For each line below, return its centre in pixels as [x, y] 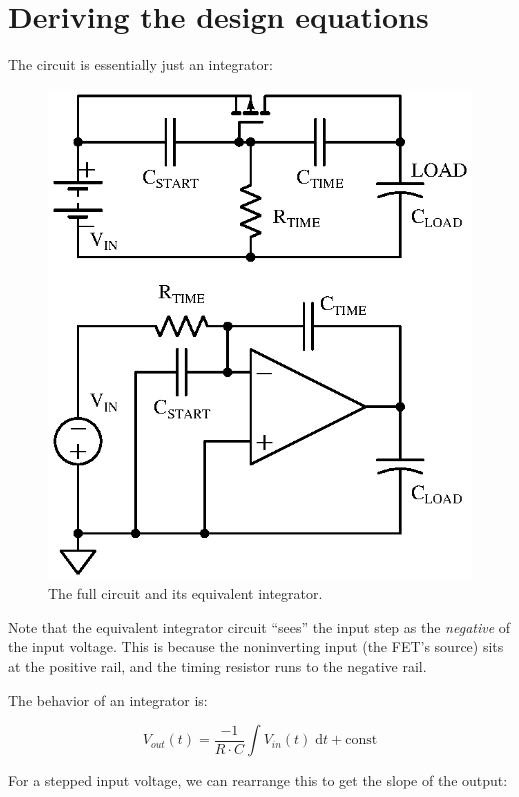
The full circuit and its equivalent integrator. [185, 593]
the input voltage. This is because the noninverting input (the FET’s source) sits [256, 646]
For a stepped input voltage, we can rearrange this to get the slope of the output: [258, 780]
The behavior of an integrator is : [108, 699]
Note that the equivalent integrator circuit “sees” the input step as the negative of [259, 626]
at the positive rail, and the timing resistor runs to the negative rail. [217, 666]
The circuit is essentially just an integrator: [140, 64]
